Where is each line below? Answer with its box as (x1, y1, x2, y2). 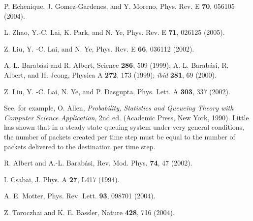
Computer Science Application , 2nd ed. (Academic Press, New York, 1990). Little (4, 112, 249, 122)
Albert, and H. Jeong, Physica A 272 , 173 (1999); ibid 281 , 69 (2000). (4, 69, 217, 80)
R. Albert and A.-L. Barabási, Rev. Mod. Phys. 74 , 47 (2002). (4, 158, 192, 168)
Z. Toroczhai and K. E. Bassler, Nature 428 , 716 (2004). (4, 207, 175, 217)
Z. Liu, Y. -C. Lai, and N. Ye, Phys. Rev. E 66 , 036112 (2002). (4, 43, 194, 54)
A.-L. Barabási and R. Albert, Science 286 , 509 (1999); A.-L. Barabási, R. (4, 60, 229, 70)
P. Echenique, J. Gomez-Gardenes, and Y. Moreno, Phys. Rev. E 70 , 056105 (4, 1, 235, 11)
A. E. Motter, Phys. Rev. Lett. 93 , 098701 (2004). (4, 191, 156, 201)
